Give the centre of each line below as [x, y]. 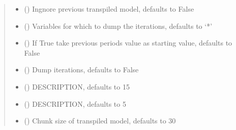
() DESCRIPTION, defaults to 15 [77, 86]
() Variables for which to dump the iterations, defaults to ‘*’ [118, 26]
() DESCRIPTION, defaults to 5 [75, 103]
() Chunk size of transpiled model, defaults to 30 [100, 121]
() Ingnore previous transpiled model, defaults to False [109, 9]
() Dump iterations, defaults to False [81, 70]
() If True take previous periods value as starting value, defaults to [128, 43]
